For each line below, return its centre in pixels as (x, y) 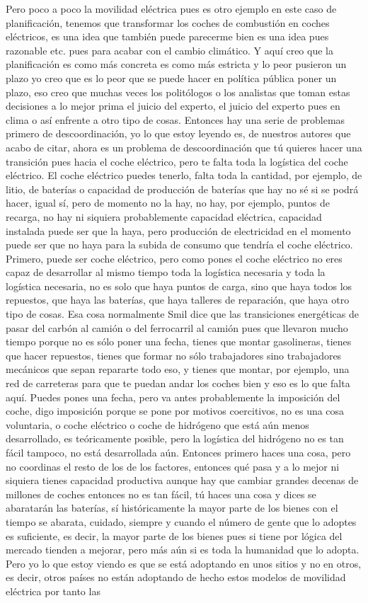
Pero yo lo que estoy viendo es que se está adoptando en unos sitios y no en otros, (184, 563)
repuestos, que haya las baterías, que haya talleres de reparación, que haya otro (178, 300)
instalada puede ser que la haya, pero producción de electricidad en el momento (178, 230)
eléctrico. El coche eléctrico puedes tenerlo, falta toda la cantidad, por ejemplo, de (184, 175)
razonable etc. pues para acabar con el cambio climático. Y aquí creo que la (169, 50)
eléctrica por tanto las (53, 591)
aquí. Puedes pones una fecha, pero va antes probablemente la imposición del (173, 397)
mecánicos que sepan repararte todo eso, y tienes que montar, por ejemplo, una (178, 369)
